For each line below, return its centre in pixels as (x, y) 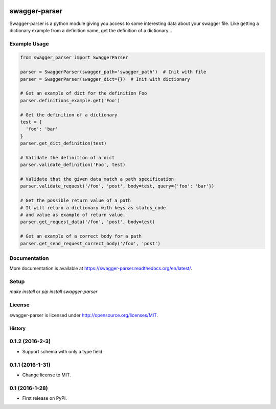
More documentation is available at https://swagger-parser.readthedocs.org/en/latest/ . (101, 269)
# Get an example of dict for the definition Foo (84, 93)
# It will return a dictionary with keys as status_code (93, 208)
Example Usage (29, 43)
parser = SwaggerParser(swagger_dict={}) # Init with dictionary (105, 79)
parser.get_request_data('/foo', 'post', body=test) (88, 222)
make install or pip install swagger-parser (53, 292)
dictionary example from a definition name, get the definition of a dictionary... (91, 30)
